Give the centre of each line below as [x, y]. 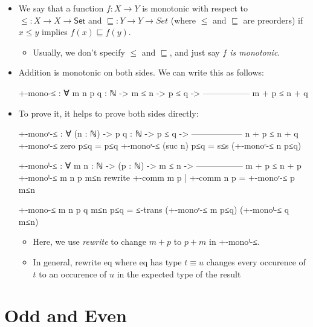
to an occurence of [73, 274]
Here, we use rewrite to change [89, 241]
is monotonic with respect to [195, 8]
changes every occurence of [256, 261]
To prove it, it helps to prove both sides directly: [108, 113]
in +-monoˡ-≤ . [234, 241]
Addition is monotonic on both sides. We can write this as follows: [141, 72]
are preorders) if [273, 20]
